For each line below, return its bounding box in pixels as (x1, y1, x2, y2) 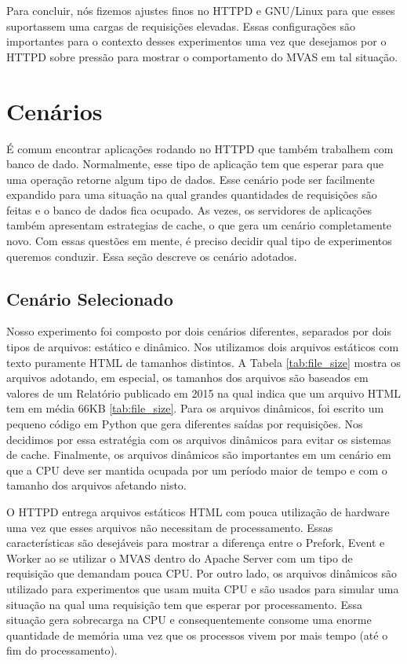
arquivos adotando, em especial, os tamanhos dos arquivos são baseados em (6, 369, 369, 386)
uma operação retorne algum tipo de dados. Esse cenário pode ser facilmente (6, 171, 375, 187)
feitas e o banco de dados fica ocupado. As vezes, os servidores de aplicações (6, 201, 372, 218)
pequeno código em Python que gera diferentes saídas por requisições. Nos (6, 416, 363, 432)
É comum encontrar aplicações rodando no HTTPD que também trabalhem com (6, 140, 394, 156)
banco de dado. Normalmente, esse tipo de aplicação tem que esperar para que (6, 156, 384, 172)
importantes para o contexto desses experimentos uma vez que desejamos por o (6, 33, 387, 50)
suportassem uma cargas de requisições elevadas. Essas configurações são (6, 17, 355, 34)
